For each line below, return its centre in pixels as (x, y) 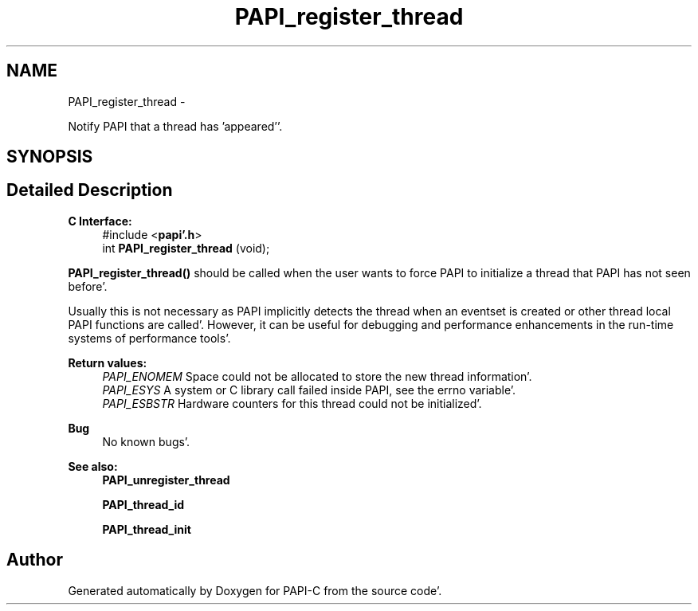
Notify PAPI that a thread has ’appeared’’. (175, 126)
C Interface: (100, 221)
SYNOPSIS (50, 157)
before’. (88, 286)
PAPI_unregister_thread (166, 480)
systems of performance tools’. (149, 338)
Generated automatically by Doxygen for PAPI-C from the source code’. (255, 590)
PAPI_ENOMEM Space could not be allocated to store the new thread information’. (317, 376)
